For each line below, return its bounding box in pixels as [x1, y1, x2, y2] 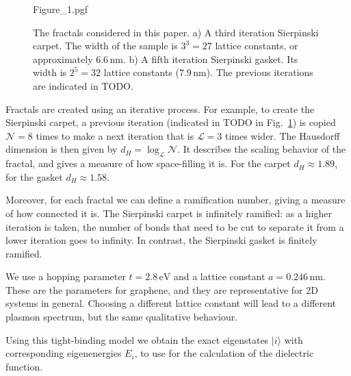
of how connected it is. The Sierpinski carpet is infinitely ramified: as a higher [5, 205, 332, 220]
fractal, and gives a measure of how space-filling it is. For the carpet [5, 156, 291, 171]
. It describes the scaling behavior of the [177, 142, 346, 156]
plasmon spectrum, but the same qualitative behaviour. [5, 310, 238, 324]
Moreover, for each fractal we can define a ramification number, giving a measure [5, 192, 346, 207]
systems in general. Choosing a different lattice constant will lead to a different [5, 296, 337, 310]
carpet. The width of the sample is [33, 38, 178, 53]
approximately [33, 51, 93, 66]
